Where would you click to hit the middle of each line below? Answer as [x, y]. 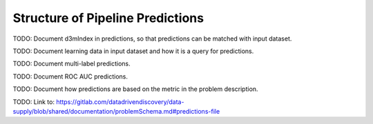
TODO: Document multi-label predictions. [71, 64]
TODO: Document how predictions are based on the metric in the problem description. [135, 89]
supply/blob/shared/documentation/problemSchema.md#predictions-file [116, 111]
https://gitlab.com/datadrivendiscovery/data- [120, 102]
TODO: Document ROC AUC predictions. [70, 76]
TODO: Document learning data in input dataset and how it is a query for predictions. [133, 51]
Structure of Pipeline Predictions [108, 18]
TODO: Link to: [34, 102]
